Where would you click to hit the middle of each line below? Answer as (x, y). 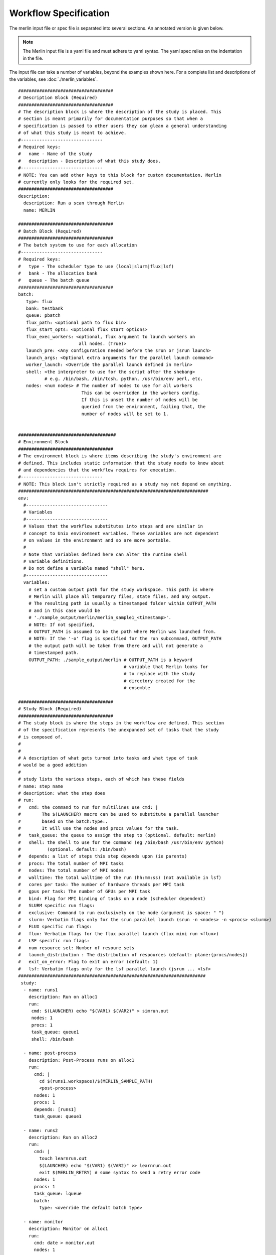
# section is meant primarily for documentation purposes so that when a (111, 119)
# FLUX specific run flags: (55, 927)
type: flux (39, 301)
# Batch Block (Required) (50, 231)
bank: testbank (45, 308)
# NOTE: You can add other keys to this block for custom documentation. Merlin (120, 175)
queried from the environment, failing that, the (144, 407)
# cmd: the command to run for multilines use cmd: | (88, 807)
